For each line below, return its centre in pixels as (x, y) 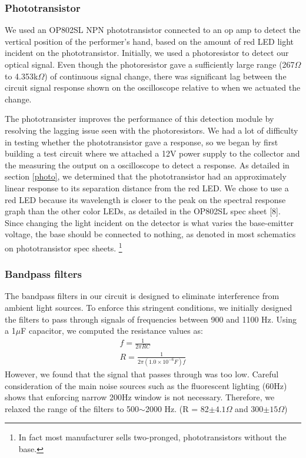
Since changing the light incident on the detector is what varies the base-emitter (149, 222)
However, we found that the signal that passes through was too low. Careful (142, 374)
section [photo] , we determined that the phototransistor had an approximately (146, 176)
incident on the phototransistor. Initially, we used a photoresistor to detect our (147, 53)
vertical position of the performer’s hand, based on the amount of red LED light (149, 41)
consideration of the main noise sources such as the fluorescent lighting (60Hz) (146, 385)
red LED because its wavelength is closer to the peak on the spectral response (145, 199)
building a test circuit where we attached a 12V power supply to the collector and (152, 153)
